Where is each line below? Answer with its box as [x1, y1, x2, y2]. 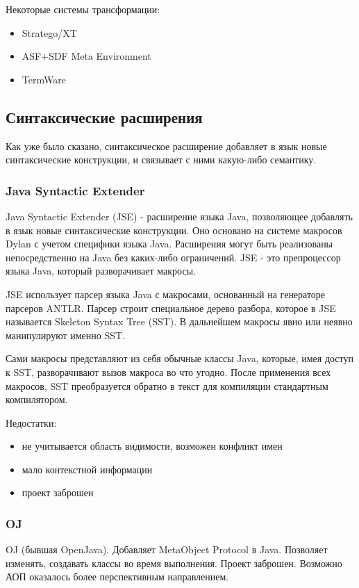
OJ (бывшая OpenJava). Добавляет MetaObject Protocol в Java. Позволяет [6, 542, 328, 557]
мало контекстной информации [22, 462, 153, 476]
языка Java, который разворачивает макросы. [6, 263, 196, 278]
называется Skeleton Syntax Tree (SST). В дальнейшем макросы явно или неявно [6, 314, 353, 329]
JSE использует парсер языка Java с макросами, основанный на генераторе [6, 286, 326, 301]
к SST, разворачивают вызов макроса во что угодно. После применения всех [6, 364, 331, 379]
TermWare [22, 72, 66, 86]
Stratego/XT [22, 25, 77, 40]
